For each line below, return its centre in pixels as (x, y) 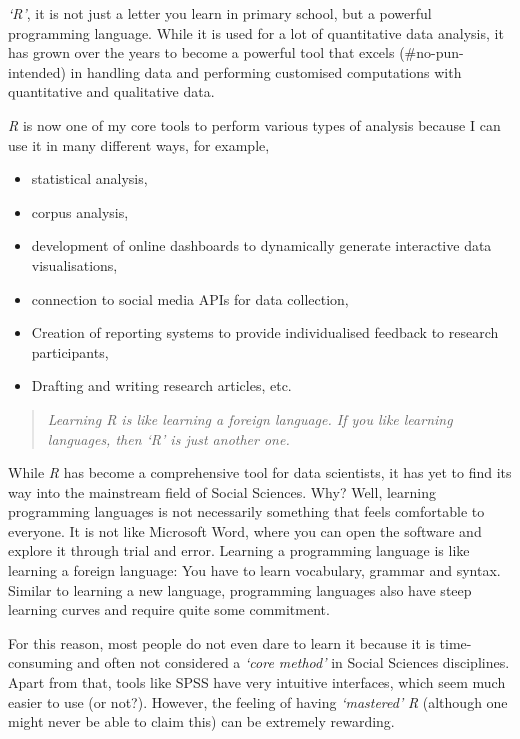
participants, (70, 351)
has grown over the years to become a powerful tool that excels (201, 52)
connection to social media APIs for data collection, (190, 298)
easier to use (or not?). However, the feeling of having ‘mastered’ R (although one (258, 701)
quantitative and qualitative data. (111, 91)
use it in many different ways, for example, (139, 144)
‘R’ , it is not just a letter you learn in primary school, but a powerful (220, 13)
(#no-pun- (431, 52)
